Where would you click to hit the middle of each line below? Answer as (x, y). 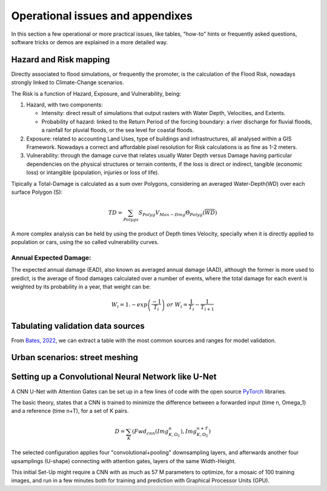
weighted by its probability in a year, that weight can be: (81, 287)
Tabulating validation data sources (78, 326)
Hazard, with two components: (64, 105)
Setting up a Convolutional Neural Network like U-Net (114, 377)
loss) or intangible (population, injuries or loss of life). (93, 173)
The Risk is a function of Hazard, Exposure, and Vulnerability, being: (96, 93)
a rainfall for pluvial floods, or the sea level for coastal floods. (118, 130)
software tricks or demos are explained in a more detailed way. (90, 42)
